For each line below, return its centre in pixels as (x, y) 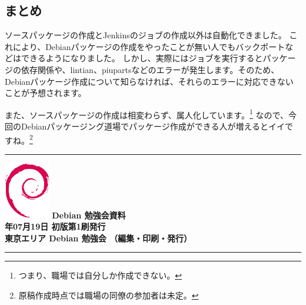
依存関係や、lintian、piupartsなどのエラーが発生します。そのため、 (150, 69)
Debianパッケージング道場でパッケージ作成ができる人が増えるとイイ (153, 126)
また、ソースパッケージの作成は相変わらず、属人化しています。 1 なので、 (147, 114)
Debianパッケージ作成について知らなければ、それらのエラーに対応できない (149, 81)
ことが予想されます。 (46, 93)
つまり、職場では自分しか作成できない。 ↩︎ (100, 275)
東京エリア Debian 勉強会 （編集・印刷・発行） (98, 238)
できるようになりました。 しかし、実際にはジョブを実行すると (142, 58)
